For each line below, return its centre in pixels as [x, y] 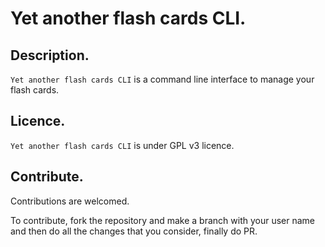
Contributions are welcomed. [70, 201]
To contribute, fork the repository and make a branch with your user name [162, 220]
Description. [50, 55]
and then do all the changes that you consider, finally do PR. [134, 231]
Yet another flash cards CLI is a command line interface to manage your [162, 79]
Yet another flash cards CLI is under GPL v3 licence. [122, 145]
